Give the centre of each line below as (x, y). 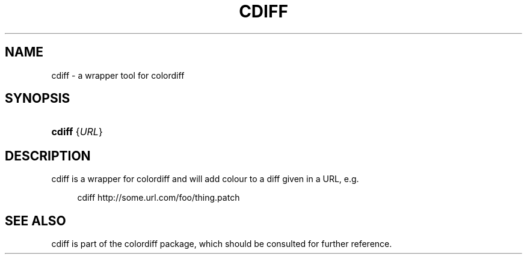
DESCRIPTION (48, 156)
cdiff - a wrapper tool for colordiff (118, 75)
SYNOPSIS (38, 99)
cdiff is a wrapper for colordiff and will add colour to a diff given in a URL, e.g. (205, 179)
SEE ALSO (35, 221)
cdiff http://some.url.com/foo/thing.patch (159, 198)
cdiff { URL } (77, 132)
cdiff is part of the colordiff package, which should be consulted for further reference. (222, 244)
